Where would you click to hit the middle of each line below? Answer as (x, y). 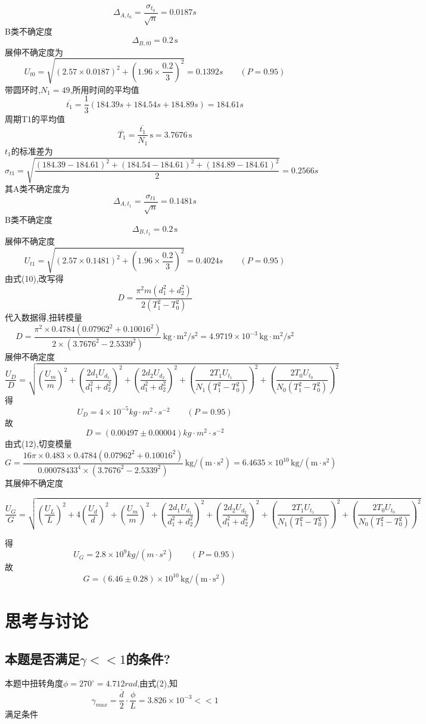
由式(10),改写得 (34, 278)
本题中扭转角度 (34, 683)
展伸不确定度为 (34, 52)
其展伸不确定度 (34, 482)
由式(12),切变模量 (38, 444)
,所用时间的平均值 (105, 89)
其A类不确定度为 (37, 188)
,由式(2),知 (158, 683)
